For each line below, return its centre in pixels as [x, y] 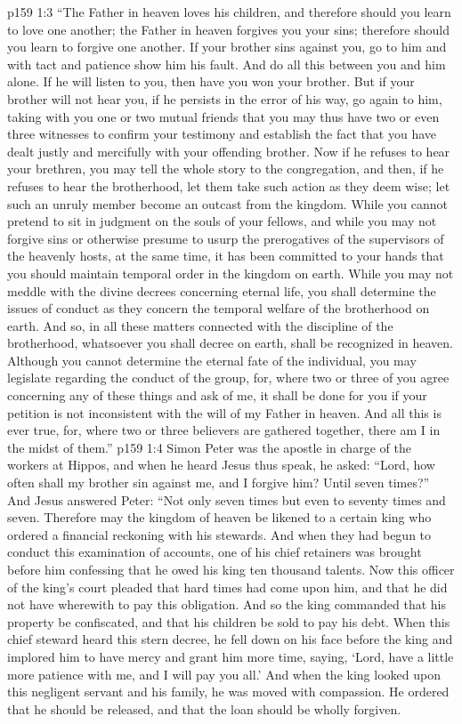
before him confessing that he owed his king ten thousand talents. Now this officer [231, 569]
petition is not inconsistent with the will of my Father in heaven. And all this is [224, 412]
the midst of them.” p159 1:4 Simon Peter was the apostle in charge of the [209, 447]
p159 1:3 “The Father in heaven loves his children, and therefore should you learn [229, 12]
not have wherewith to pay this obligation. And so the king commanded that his [227, 604]
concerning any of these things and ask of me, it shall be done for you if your [217, 395]
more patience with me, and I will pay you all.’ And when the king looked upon [224, 674]
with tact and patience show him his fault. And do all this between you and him [227, 64]
